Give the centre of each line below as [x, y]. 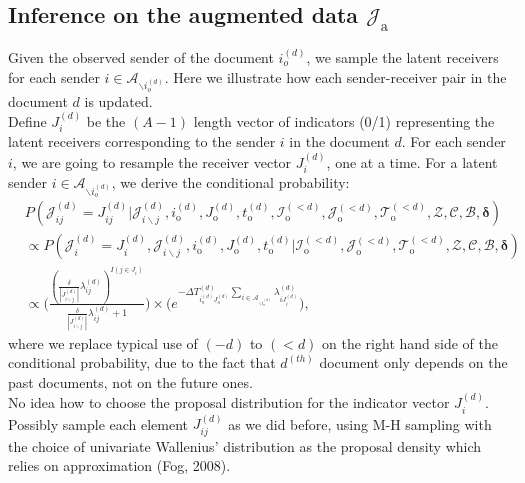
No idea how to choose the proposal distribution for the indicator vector [229, 402]
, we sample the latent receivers [402, 57]
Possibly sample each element [98, 423]
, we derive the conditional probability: [230, 182]
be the [106, 120]
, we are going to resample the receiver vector [152, 161]
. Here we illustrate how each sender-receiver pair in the [335, 76]
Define [27, 120]
